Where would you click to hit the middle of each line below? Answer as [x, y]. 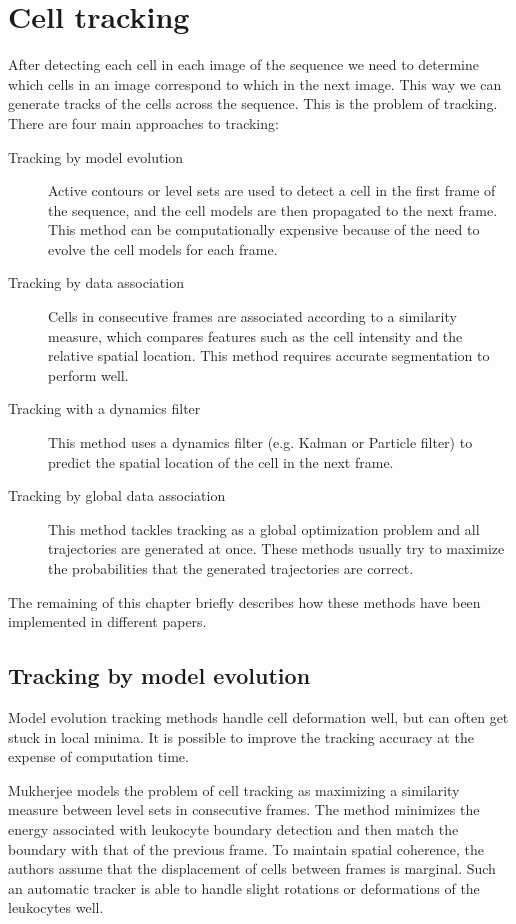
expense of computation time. [98, 756]
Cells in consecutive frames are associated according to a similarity [252, 316]
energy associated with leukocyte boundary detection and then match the [233, 828]
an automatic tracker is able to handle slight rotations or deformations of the [244, 887]
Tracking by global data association [117, 495]
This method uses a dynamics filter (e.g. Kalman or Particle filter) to [260, 442]
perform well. [88, 374]
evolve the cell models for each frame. [163, 248]
